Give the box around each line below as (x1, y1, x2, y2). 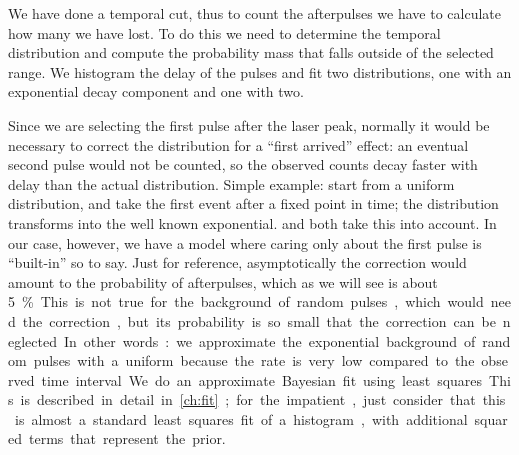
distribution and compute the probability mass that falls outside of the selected (8, 42, 494, 63)
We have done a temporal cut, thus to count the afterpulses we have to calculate (8, 3, 501, 23)
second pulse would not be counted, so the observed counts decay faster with (8, 154, 478, 175)
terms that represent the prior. (28, 428, 226, 449)
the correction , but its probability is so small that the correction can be (22, 310, 496, 331)
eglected (8, 330, 57, 351)
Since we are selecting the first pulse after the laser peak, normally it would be (8, 114, 490, 135)
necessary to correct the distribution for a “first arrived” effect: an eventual (8, 134, 469, 155)
